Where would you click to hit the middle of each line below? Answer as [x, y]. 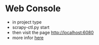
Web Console [33, 9]
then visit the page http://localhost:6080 [53, 32]
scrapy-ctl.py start [31, 27]
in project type [27, 22]
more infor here [28, 38]
